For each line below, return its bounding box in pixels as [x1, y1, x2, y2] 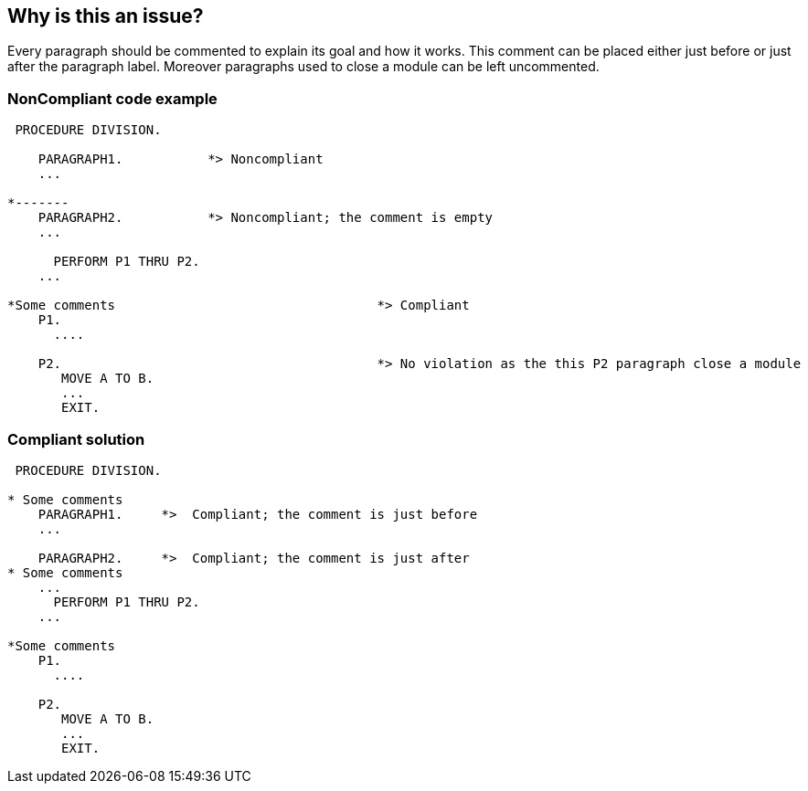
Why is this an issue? [7, 5, 204, 27]
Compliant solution [7, 429, 145, 448]
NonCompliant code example [7, 89, 218, 108]
